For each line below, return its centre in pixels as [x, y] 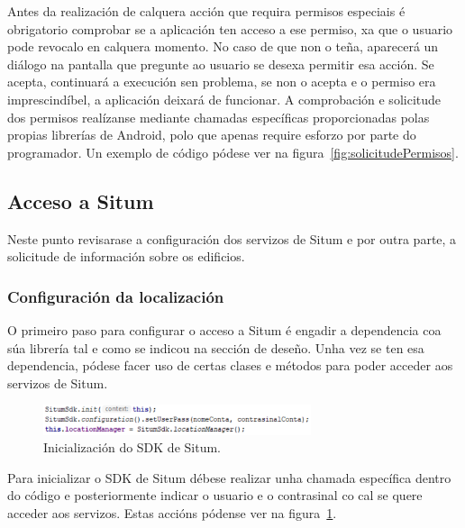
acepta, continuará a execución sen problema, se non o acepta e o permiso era [222, 82]
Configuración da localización [116, 296]
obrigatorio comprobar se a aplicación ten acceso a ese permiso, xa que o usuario [230, 28]
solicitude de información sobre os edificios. [126, 256]
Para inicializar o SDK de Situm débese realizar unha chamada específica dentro [229, 477]
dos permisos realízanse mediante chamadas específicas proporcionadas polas [219, 117]
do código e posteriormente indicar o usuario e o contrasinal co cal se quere [215, 495]
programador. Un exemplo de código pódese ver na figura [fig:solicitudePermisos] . [233, 152]
